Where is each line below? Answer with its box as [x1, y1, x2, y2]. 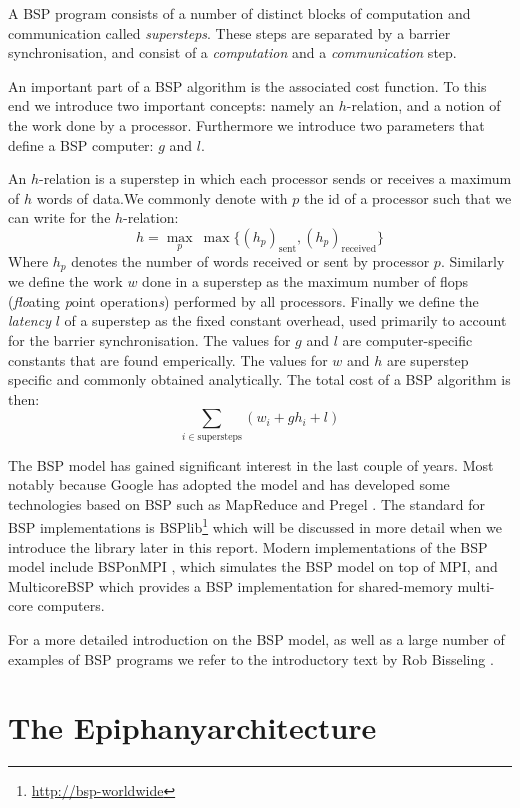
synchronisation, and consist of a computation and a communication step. [8, 42, 457, 63]
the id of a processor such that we [304, 187, 512, 208]
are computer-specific [342, 329, 473, 350]
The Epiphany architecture [8, 707, 377, 748]
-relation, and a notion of [346, 95, 501, 116]
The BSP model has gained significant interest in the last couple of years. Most [8, 454, 494, 475]
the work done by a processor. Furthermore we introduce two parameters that [8, 114, 485, 135]
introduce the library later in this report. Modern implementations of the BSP [8, 536, 488, 557]
